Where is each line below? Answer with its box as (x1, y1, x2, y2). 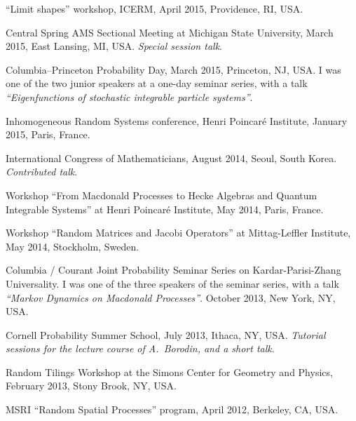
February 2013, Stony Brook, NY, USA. (6, 378, 177, 393)
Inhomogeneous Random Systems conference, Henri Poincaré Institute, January (6, 113, 348, 128)
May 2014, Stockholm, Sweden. (6, 239, 139, 253)
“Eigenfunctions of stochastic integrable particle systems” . (6, 89, 253, 104)
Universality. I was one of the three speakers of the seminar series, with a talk (6, 276, 339, 290)
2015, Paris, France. (6, 127, 90, 142)
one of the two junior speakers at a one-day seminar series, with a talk (6, 76, 308, 91)
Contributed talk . (6, 164, 78, 179)
